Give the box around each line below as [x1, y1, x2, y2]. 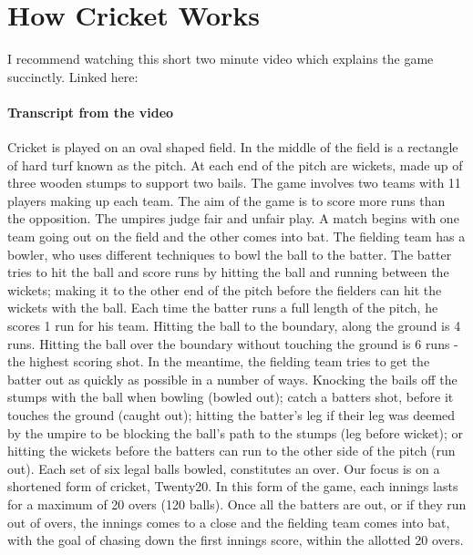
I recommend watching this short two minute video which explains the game [7, 49, 434, 68]
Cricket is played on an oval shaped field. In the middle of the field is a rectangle [7, 138, 458, 157]
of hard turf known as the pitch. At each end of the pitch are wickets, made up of [7, 155, 463, 174]
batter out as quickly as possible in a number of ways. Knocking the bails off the [7, 369, 458, 388]
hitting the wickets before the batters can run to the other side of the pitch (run [7, 441, 456, 460]
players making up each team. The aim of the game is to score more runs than [7, 190, 446, 210]
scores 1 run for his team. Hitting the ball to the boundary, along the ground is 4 [7, 316, 461, 335]
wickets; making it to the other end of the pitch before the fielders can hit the [7, 280, 442, 299]
